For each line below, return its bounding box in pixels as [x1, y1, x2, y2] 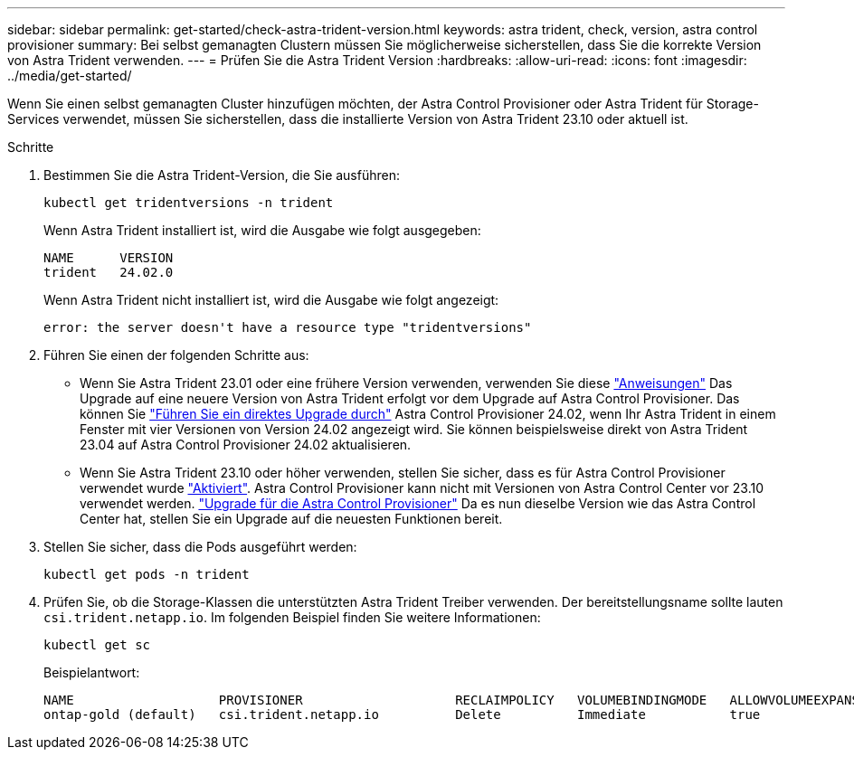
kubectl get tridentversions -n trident [43, 195, 334, 210]
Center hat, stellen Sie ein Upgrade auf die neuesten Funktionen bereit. [80, 511, 503, 526]
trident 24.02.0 [43, 265, 174, 279]
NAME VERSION [43, 251, 174, 265]
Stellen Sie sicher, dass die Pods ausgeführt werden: [43, 539, 357, 554]
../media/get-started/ [7, 68, 132, 83]
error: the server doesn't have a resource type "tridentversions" [43, 320, 532, 335]
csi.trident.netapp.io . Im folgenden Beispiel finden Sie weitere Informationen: [43, 610, 541, 625]
